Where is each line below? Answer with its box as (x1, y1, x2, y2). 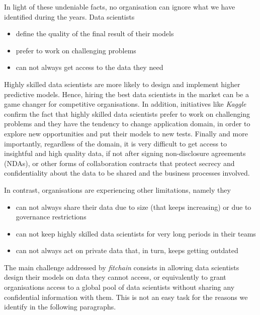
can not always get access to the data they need (16, 62, 163, 72)
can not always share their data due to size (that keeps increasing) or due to (16, 201, 251, 212)
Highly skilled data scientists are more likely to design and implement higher (4, 78, 240, 89)
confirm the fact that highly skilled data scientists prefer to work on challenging (4, 108, 250, 119)
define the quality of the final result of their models (16, 28, 174, 39)
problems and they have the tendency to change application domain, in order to (4, 118, 250, 129)
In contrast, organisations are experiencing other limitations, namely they (4, 184, 231, 195)
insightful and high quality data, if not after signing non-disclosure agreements (4, 148, 246, 159)
